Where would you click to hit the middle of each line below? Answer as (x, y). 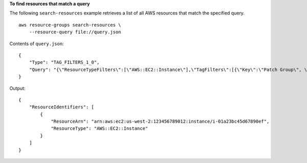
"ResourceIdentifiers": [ (62, 107)
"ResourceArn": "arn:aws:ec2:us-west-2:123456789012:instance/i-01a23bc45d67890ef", (160, 122)
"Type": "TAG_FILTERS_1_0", (64, 62)
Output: (17, 88)
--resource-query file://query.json (75, 32)
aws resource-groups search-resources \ (70, 25)
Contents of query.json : (37, 43)
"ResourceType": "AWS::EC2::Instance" (100, 129)
